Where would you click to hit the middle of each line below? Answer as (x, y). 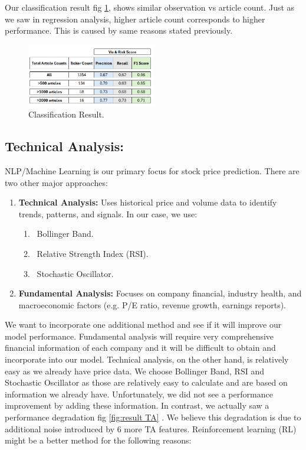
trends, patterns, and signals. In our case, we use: (108, 213)
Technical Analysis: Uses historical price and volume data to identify (148, 202)
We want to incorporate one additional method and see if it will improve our (143, 325)
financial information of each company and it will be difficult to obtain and (140, 348)
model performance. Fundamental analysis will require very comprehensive (139, 336)
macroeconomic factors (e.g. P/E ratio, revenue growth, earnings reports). (152, 304)
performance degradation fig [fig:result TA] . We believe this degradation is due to (153, 417)
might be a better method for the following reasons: (98, 440)
